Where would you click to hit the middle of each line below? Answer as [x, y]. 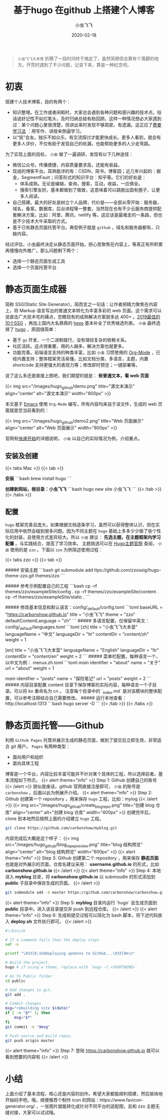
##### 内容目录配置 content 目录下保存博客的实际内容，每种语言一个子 [79, 685]
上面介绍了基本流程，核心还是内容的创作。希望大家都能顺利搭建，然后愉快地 [84, 1094]
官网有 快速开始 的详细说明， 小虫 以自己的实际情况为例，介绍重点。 [74, 439]
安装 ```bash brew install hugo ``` [38, 479]
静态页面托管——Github [54, 725]
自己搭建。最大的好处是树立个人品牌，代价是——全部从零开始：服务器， [87, 202]
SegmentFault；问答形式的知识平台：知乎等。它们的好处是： [84, 177]
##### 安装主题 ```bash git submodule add [49, 570]
